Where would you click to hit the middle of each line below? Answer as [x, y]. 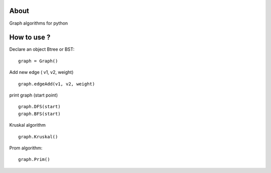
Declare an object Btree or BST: [42, 49]
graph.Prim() [34, 159]
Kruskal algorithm [28, 125]
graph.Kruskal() [38, 137]
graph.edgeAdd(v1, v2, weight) [57, 84]
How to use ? [30, 37]
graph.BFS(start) [39, 114]
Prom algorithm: [26, 148]
